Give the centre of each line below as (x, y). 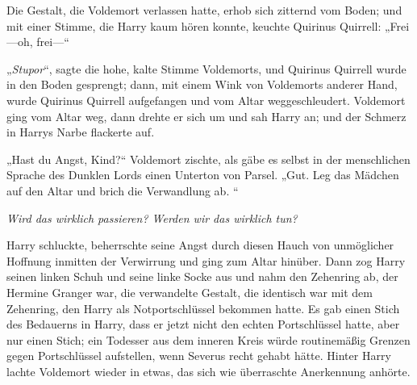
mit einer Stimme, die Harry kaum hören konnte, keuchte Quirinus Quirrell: (194, 25)
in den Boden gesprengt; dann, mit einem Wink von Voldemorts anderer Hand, (202, 84)
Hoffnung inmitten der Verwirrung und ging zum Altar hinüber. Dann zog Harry (206, 260)
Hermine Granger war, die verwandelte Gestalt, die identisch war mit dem (190, 292)
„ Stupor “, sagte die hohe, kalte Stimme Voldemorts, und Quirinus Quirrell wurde (206, 68)
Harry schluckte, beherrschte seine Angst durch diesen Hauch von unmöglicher (200, 245)
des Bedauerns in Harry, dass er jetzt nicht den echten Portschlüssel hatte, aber (203, 324)
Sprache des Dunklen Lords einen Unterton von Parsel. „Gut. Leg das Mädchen (203, 175)
